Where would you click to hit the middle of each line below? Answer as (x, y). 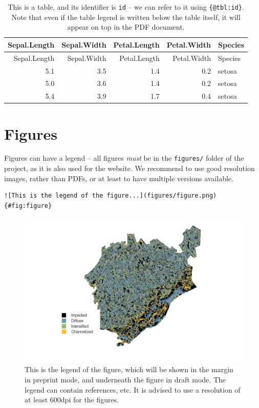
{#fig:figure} (28, 206)
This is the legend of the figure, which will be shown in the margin (129, 369)
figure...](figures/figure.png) (162, 196)
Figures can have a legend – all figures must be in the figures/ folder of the (124, 158)
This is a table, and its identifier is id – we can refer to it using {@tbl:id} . (126, 7)
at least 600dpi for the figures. (72, 400)
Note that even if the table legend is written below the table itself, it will (126, 17)
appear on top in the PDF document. (126, 27)
